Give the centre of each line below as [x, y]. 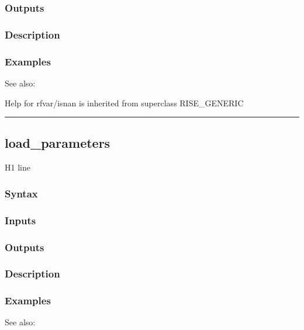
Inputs [20, 220]
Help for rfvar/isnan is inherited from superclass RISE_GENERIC [124, 103]
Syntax [21, 193]
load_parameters [58, 143]
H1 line [18, 167]
